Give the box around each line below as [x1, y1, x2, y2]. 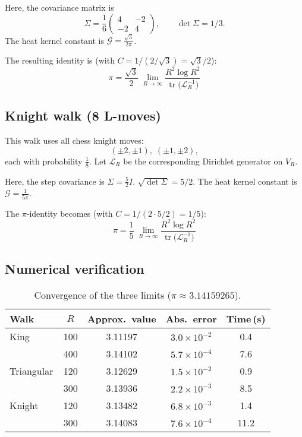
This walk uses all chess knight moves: [5, 134, 144, 147]
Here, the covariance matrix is [5, 1, 114, 13]
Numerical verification [5, 259, 144, 277]
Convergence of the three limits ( [34, 287, 171, 302]
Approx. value [87, 311, 156, 325]
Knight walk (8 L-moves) [5, 106, 161, 125]
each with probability [5, 154, 83, 167]
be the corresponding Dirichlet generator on [123, 154, 283, 167]
